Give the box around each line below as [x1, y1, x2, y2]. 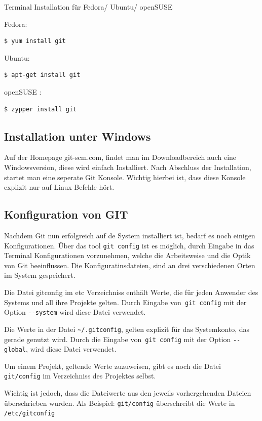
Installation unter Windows [4, 128, 151, 144]
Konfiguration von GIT [4, 206, 128, 222]
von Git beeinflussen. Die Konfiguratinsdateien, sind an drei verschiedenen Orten [4, 260, 255, 270]
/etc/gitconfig [4, 410, 55, 417]
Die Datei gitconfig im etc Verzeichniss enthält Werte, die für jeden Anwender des [4, 286, 258, 297]
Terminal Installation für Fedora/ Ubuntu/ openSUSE [4, 2, 173, 12]
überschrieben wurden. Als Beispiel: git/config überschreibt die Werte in [4, 397, 235, 408]
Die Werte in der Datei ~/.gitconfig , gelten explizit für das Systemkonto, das [4, 323, 250, 334]
